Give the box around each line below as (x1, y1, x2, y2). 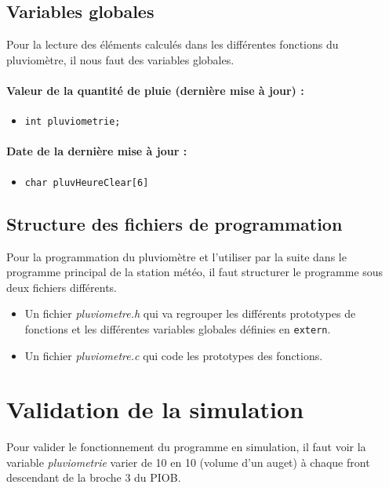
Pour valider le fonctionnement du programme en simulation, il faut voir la (6, 439, 366, 455)
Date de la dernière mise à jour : (6, 143, 187, 159)
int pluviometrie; (24, 116, 121, 128)
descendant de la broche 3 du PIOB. (6, 469, 181, 486)
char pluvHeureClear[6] (24, 177, 149, 188)
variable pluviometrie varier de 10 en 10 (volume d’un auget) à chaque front (6, 453, 370, 470)
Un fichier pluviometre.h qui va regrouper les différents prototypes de (24, 305, 356, 322)
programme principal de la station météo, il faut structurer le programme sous (6, 264, 384, 280)
